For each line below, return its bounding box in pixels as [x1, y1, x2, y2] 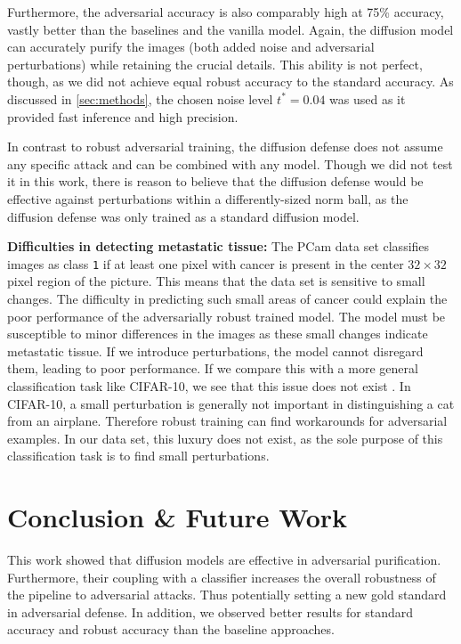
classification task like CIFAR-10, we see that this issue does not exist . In [7, 376, 411, 395]
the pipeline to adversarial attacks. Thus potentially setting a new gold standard [7, 585, 447, 604]
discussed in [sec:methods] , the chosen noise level [7, 89, 273, 108]
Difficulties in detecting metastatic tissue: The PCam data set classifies [7, 237, 430, 256]
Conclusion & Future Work [7, 499, 348, 535]
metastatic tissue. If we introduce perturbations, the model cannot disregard [7, 341, 424, 360]
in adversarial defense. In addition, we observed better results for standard [7, 602, 414, 621]
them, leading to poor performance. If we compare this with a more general [7, 359, 418, 378]
